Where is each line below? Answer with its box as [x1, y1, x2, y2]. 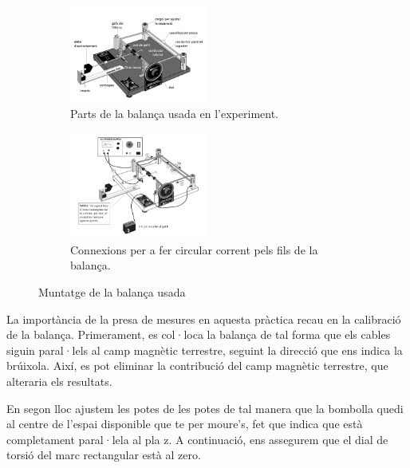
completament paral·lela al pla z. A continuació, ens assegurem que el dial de [6, 431, 388, 447]
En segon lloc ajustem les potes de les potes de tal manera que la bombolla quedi [6, 399, 404, 416]
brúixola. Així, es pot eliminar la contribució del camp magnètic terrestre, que [6, 357, 388, 374]
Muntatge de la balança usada [38, 284, 186, 300]
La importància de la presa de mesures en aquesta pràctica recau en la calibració [6, 310, 401, 327]
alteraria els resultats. [6, 372, 112, 389]
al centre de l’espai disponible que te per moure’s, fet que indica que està [6, 415, 363, 432]
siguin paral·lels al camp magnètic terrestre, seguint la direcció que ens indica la [6, 341, 403, 358]
